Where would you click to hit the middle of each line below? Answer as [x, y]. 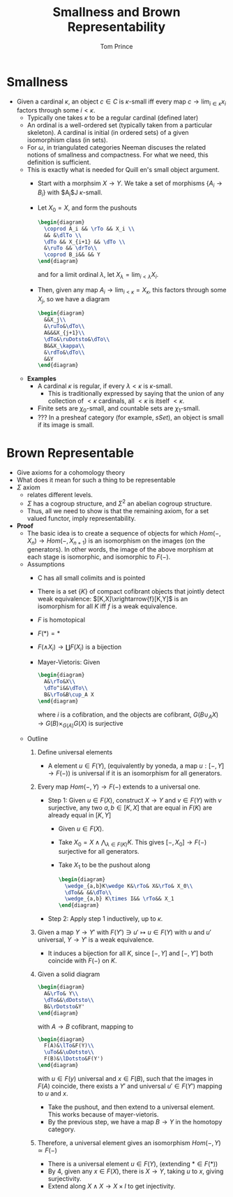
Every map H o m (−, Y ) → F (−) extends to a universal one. [119, 787]
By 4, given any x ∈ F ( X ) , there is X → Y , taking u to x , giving [136, 1171]
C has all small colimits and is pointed [91, 578]
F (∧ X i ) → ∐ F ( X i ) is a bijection [80, 648]
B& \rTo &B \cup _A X [69, 694]
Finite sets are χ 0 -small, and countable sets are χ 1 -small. [119, 409]
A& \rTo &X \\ [60, 682]
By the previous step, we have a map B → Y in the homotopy [135, 1121]
